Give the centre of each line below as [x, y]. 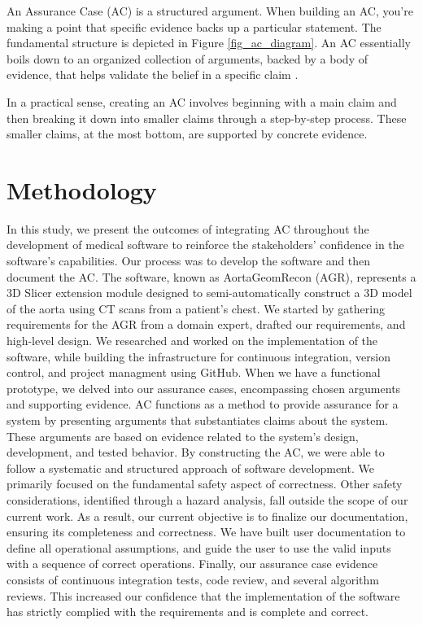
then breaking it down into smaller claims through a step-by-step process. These [207, 118]
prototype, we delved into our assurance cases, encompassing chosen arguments [204, 388]
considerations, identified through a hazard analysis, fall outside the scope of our [207, 499]
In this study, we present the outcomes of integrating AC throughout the [188, 228]
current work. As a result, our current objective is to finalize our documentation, [207, 516]
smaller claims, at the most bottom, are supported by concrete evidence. [187, 134]
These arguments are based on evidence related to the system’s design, [183, 436]
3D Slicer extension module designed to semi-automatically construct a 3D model [209, 293]
